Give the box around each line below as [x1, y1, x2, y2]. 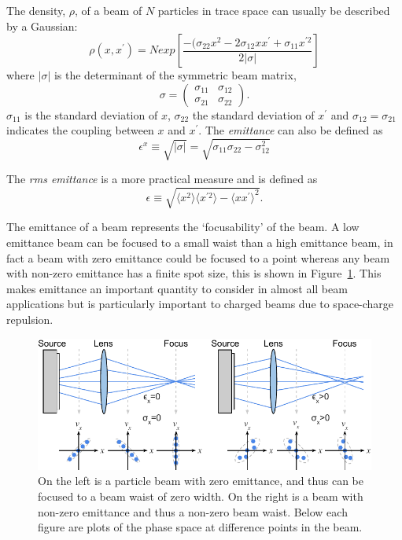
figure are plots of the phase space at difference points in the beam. [38, 519, 363, 535]
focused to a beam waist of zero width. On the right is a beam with [38, 487, 363, 504]
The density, [6, 2, 66, 18]
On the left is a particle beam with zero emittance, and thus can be [38, 472, 363, 489]
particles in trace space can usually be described [157, 2, 390, 18]
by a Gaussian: [6, 17, 78, 34]
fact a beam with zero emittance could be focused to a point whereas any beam [6, 249, 390, 266]
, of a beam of [75, 2, 142, 18]
